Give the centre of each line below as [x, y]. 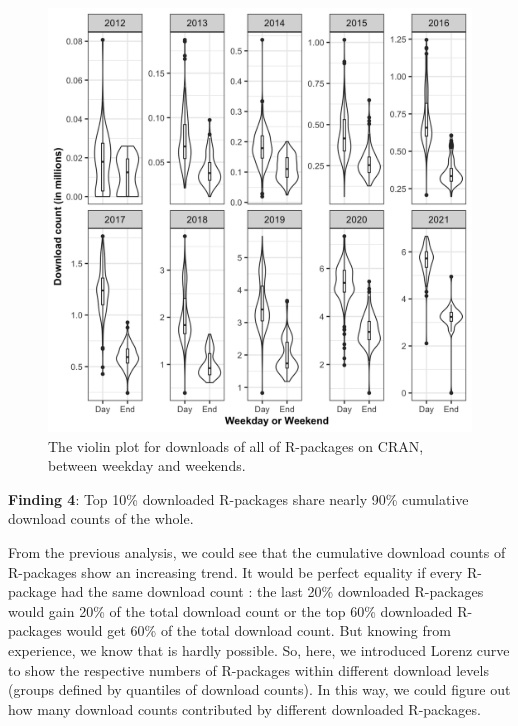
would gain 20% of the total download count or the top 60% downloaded [230, 610]
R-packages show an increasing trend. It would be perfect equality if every [235, 571]
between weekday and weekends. [147, 465]
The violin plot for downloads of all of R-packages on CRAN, [236, 445]
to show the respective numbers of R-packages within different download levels [248, 669]
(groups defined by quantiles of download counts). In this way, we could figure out [259, 689]
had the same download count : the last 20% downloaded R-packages [272, 591]
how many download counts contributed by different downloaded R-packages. [244, 708]
